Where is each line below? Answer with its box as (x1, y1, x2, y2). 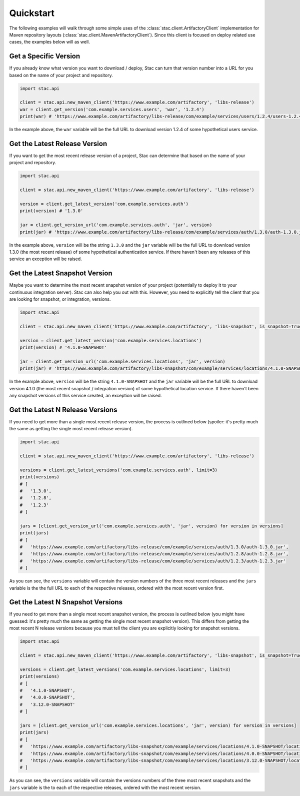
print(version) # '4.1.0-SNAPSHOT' (19, 344, 107, 350)
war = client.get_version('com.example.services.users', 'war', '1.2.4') (19, 107, 204, 112)
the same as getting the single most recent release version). (9, 426, 133, 432)
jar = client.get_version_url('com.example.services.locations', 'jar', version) (19, 358, 226, 364)
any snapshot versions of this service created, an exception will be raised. (9, 392, 162, 398)
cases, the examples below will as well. (9, 39, 90, 45)
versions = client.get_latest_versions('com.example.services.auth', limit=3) (19, 467, 217, 473)
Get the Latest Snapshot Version (9, 269, 112, 278)
